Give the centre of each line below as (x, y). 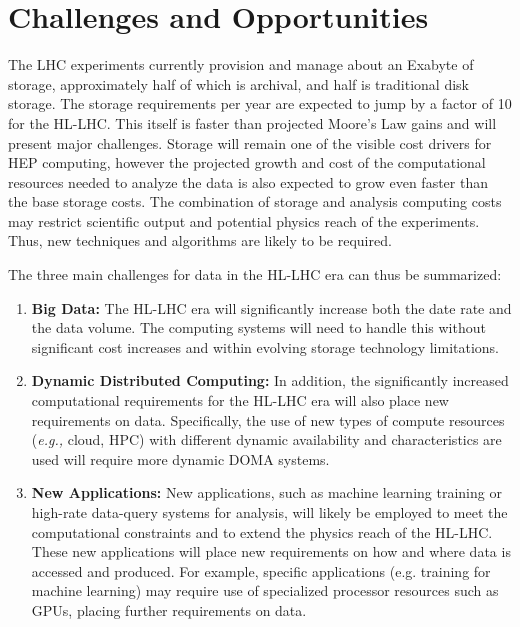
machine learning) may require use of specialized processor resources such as (265, 590)
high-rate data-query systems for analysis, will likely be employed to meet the (269, 512)
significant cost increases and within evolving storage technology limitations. (265, 346)
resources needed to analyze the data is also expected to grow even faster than (248, 181)
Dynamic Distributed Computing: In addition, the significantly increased (270, 380)
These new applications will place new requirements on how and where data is (271, 551)
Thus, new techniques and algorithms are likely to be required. (200, 240)
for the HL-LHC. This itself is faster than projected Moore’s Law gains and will (252, 122)
